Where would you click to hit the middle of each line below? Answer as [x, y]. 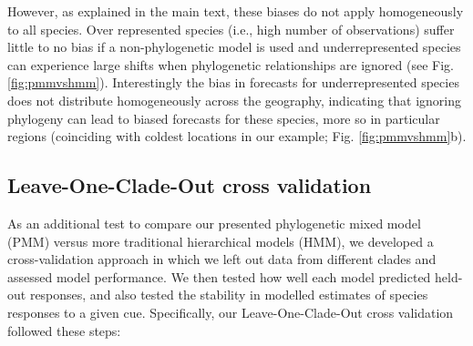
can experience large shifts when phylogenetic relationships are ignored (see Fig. [231, 64]
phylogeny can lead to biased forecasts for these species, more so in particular [224, 118]
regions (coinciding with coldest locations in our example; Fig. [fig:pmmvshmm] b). [237, 136]
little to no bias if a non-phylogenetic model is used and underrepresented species [234, 47]
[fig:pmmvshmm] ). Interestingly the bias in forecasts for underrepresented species [233, 82]
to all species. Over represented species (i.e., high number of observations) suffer [231, 29]
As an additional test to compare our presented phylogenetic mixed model [214, 223]
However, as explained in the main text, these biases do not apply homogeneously [236, 11]
